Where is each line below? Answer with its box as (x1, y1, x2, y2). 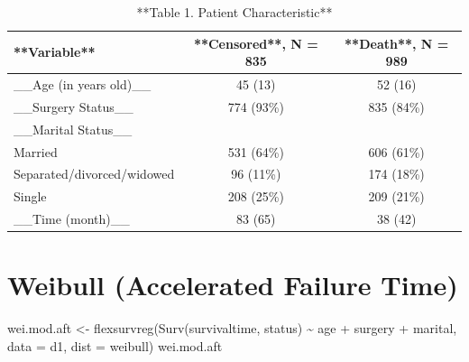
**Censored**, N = (193, 33, 318, 52)
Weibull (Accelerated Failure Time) (7, 266, 458, 303)
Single (14, 187, 47, 206)
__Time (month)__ (14, 209, 130, 228)
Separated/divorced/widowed (14, 164, 175, 183)
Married (14, 142, 58, 161)
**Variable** (14, 42, 96, 61)
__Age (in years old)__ (14, 75, 152, 94)
